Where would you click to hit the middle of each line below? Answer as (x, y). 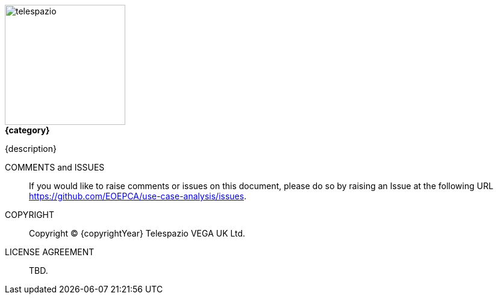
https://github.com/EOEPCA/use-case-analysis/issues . (138, 196)
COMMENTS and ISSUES (55, 167)
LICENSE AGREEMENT (50, 252)
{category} (27, 130)
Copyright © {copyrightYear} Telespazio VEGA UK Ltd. (137, 233)
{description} (31, 149)
